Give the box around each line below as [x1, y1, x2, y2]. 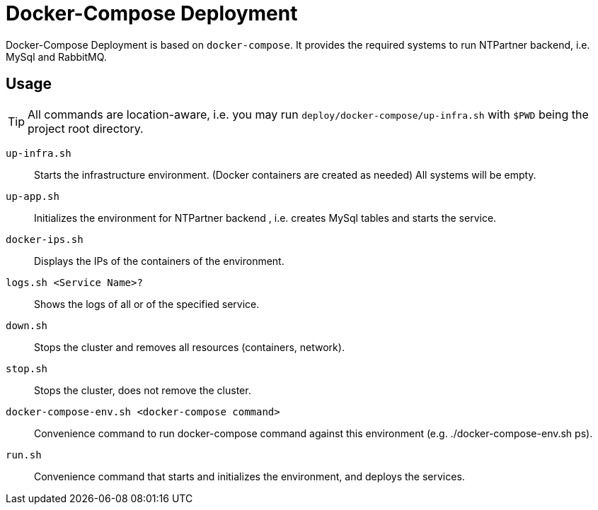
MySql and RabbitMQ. [6, 50, 107, 63]
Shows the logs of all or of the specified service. [34, 297, 260, 310]
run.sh [6, 449, 42, 461]
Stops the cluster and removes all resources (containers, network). [34, 340, 345, 353]
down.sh [6, 319, 48, 331]
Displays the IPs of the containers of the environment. [34, 254, 284, 267]
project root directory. [28, 121, 144, 136]
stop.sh [6, 362, 48, 374]
